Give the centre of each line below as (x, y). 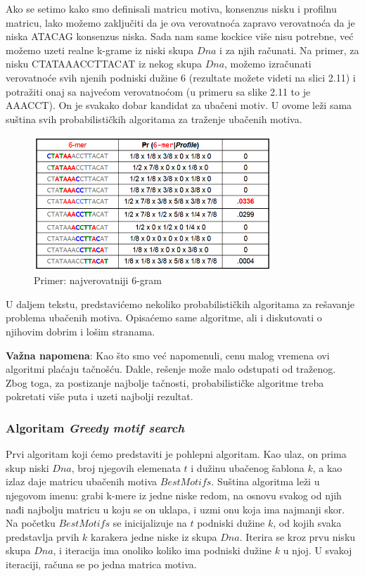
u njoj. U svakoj (318, 550)
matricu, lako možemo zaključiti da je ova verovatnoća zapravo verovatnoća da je (180, 22)
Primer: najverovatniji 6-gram (98, 280)
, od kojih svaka (307, 523)
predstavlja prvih (43, 536)
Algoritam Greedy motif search (95, 427)
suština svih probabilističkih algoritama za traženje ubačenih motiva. (154, 119)
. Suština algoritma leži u (265, 481)
